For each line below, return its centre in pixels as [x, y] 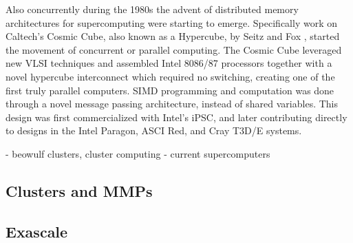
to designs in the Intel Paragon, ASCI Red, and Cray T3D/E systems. [154, 130]
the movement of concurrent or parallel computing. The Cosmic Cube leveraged [174, 49]
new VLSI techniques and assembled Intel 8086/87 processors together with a [169, 63]
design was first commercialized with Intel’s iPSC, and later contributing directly [176, 117]
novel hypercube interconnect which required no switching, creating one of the [170, 76]
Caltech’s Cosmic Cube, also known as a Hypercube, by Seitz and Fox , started [173, 36]
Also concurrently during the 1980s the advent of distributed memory [152, 9]
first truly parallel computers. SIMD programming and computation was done [170, 90]
